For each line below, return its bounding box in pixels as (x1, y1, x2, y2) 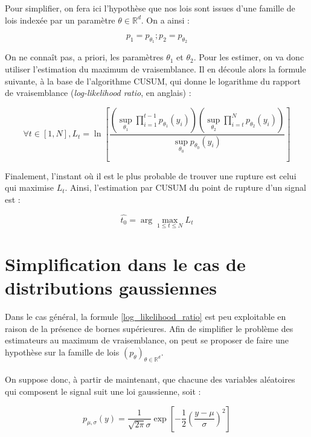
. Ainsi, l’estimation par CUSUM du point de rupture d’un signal (65, 181, 306, 194)
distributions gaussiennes (5, 275, 217, 300)
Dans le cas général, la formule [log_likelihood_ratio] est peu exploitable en (5, 310, 286, 323)
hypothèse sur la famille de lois (5, 345, 120, 358)
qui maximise (5, 181, 54, 194)
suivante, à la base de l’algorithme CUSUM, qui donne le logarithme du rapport (5, 74, 301, 87)
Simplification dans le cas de (5, 252, 246, 276)
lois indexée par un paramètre (5, 13, 115, 26)
